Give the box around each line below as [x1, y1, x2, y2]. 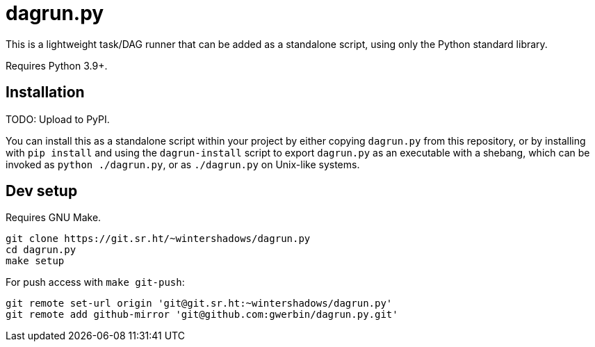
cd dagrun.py [6, 244, 76, 256]
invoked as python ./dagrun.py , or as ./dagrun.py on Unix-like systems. [6, 158, 360, 170]
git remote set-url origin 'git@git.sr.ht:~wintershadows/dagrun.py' [6, 298, 393, 309]
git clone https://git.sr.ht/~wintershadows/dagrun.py [6, 233, 311, 245]
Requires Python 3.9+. [6, 59, 108, 72]
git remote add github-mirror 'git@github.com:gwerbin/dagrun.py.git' [6, 309, 398, 321]
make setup [6, 255, 65, 267]
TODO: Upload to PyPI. [6, 113, 110, 125]
